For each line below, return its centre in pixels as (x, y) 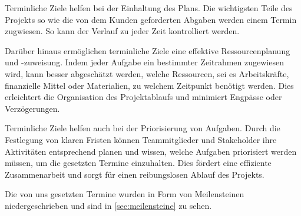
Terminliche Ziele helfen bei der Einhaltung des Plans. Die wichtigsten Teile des (149, 8)
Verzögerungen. (32, 108)
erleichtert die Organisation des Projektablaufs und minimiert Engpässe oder (143, 97)
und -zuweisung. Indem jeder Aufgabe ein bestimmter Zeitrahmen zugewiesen (144, 62)
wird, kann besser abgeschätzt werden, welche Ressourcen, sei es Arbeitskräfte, (147, 73)
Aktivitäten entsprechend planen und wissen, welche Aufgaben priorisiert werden (151, 151)
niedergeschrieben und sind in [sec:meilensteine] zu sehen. (108, 205)
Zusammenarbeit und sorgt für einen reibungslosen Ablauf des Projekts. (135, 174)
